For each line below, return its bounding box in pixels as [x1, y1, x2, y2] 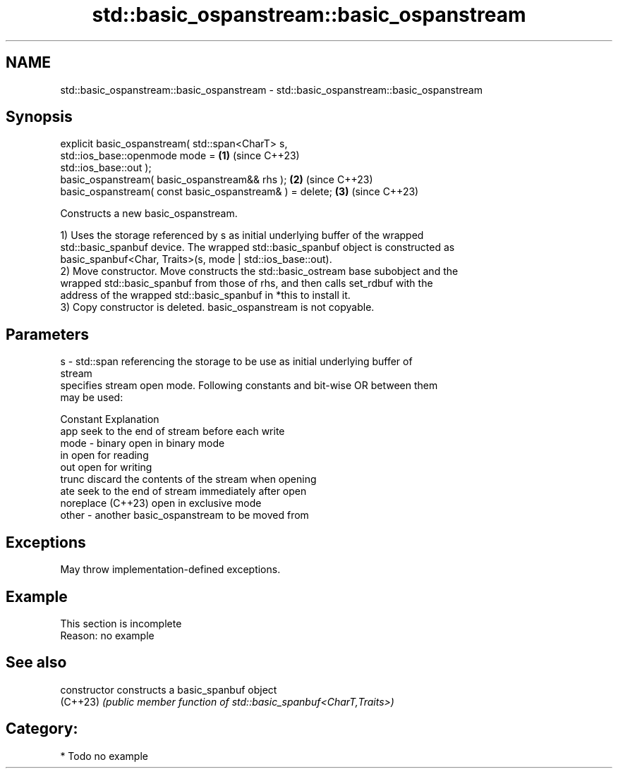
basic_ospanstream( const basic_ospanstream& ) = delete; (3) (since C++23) [60, 185, 419, 198]
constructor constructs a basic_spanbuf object [60, 683, 277, 696]
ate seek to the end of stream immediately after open [60, 485, 307, 498]
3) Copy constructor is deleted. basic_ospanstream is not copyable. [60, 301, 375, 314]
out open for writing [60, 461, 152, 474]
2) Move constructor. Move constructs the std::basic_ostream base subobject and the [60, 265, 459, 278]
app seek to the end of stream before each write [60, 425, 285, 438]
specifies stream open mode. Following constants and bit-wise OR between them [60, 379, 438, 392]
